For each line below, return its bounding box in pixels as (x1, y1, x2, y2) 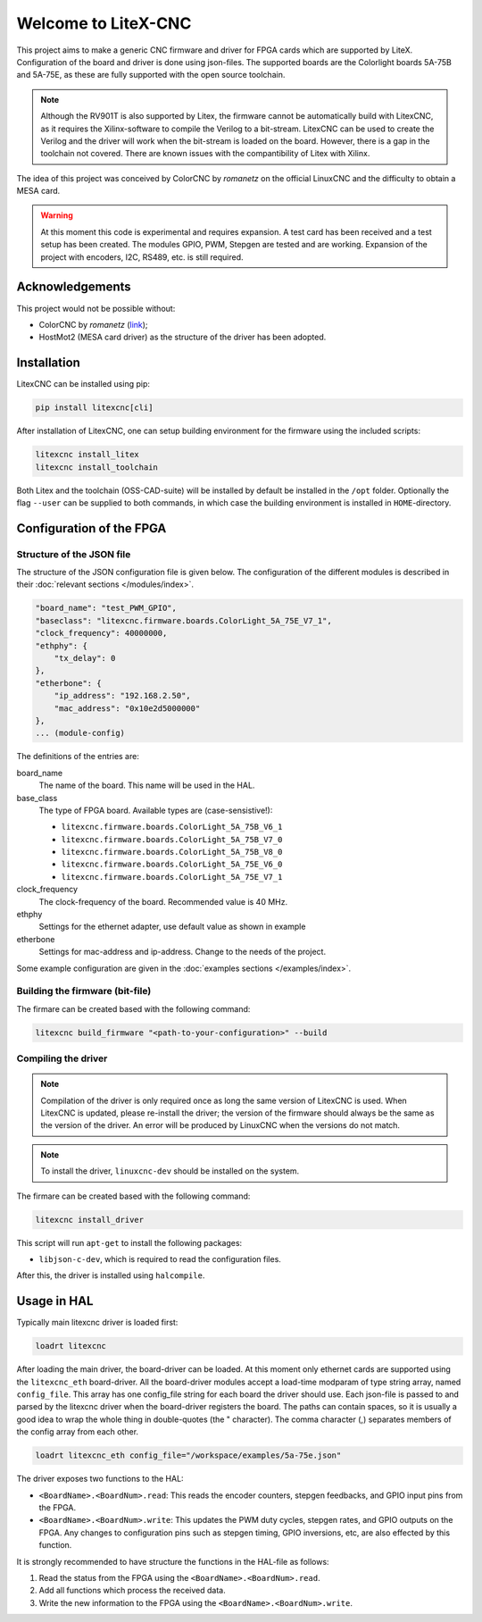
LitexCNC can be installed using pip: (16, 379, 151, 389)
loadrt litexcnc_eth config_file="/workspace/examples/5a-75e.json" (35, 1451, 342, 1460)
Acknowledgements (16, 280, 131, 295)
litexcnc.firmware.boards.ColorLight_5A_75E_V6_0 (61, 859, 283, 870)
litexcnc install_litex (35, 449, 140, 460)
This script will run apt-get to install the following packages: (16, 1237, 243, 1248)
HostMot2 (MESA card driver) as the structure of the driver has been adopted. (38, 331, 327, 343)
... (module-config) (35, 728, 125, 739)
